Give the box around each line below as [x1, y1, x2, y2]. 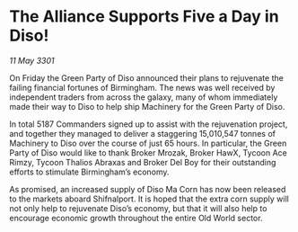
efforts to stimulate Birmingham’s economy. [9, 166, 170, 177]
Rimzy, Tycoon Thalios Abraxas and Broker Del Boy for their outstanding [9, 156, 276, 167]
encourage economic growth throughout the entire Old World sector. [9, 212, 263, 223]
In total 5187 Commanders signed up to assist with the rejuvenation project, [9, 119, 288, 129]
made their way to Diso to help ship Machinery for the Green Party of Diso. [9, 101, 285, 112]
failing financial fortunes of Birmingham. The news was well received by [9, 82, 276, 93]
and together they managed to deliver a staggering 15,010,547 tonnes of [9, 128, 276, 138]
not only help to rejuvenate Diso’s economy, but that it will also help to [9, 202, 267, 213]
